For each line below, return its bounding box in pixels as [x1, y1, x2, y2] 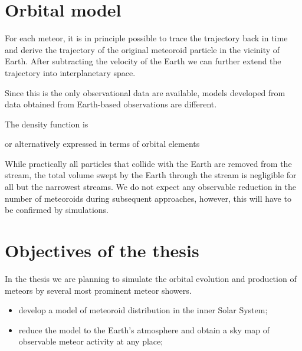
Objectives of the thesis [5, 238, 199, 263]
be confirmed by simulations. [5, 204, 109, 216]
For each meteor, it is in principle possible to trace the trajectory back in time [5, 32, 288, 44]
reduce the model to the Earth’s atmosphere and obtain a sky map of [18, 323, 270, 336]
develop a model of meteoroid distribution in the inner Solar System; [18, 304, 268, 316]
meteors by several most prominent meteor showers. [5, 284, 192, 296]
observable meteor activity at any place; [18, 335, 163, 347]
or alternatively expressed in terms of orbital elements [5, 137, 200, 150]
